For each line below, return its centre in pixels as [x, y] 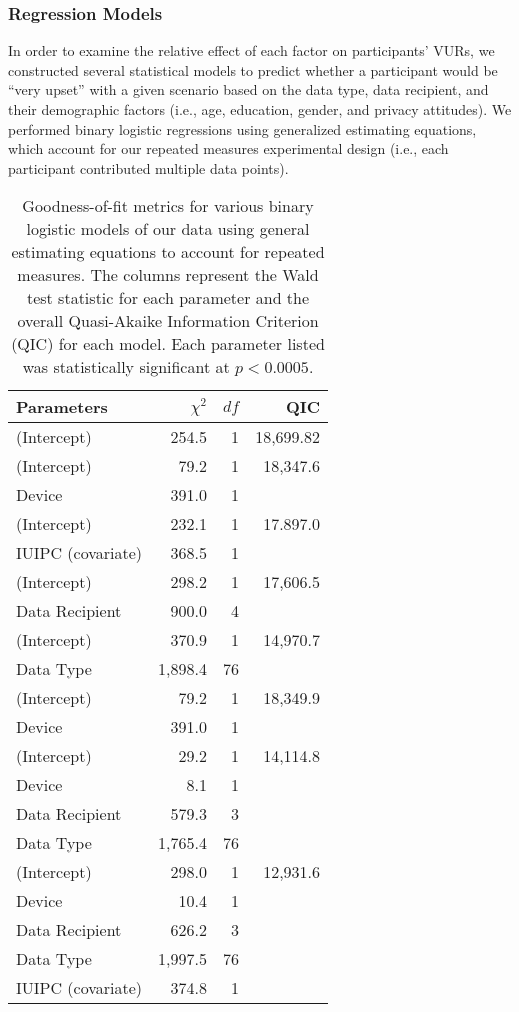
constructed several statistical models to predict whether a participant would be [253, 69]
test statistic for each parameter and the [168, 298]
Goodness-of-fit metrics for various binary [168, 206]
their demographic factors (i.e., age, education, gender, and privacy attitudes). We [260, 109]
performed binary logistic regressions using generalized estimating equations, [242, 128]
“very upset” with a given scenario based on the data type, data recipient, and [248, 89]
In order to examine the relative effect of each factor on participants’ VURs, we [251, 50]
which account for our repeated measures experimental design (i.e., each [228, 148]
